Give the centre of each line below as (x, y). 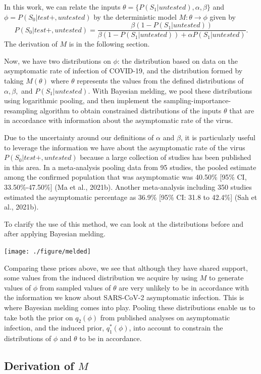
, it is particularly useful (218, 137)
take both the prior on (39, 317)
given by (223, 16)
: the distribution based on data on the (177, 60)
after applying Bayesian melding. (55, 234)
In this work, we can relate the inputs (62, 7)
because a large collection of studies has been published (166, 157)
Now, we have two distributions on (58, 60)
